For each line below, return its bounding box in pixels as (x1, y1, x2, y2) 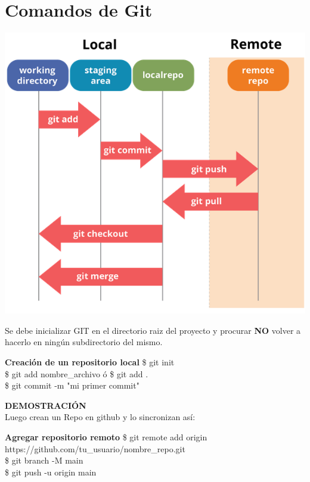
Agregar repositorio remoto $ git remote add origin (5, 431, 207, 443)
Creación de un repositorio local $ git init (5, 356, 175, 368)
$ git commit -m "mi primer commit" (5, 379, 139, 392)
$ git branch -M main (5, 454, 83, 467)
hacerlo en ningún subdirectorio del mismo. (5, 336, 163, 348)
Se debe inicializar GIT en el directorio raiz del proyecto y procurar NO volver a (5, 324, 301, 336)
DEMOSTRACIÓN (5, 399, 86, 411)
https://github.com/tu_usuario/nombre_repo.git (5, 442, 185, 455)
